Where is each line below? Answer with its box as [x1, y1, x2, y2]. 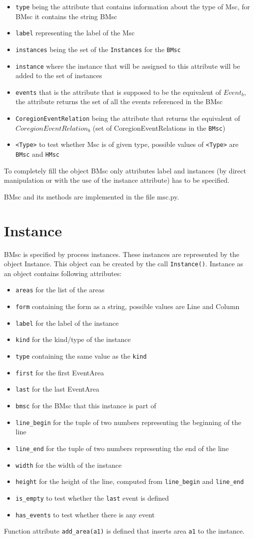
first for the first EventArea [15, 367, 104, 377]
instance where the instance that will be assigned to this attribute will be [15, 60, 240, 71]
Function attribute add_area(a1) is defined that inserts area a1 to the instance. [4, 526, 245, 536]
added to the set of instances [15, 70, 102, 81]
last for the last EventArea [15, 384, 99, 394]
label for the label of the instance [15, 317, 119, 328]
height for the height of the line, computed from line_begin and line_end [15, 476, 244, 486]
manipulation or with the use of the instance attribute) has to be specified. [4, 175, 229, 185]
